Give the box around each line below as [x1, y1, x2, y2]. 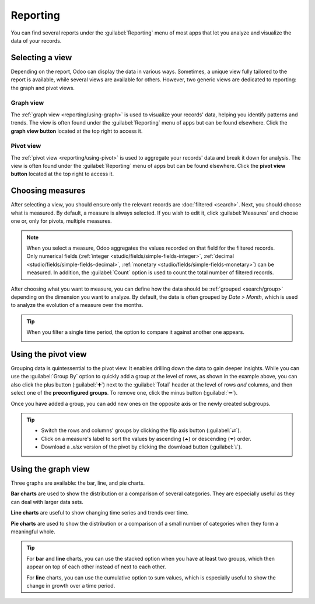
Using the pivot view [10, 349, 87, 359]
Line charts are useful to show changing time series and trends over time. [10, 509, 189, 516]
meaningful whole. [10, 528, 55, 535]
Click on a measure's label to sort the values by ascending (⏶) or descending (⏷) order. [41, 435, 252, 442]
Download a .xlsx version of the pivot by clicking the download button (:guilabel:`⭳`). [41, 443, 242, 450]
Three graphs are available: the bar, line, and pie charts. [10, 479, 145, 486]
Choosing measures [10, 186, 86, 196]
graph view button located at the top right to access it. [10, 127, 143, 134]
